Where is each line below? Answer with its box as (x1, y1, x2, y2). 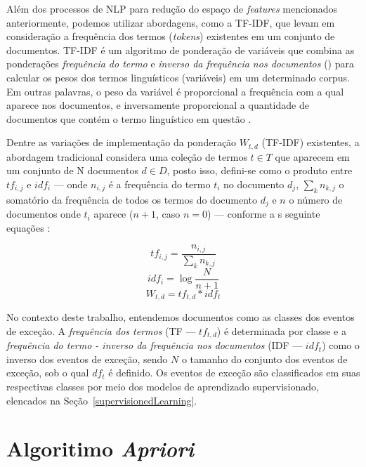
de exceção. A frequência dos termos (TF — (6, 323, 196, 338)
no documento (223, 176, 285, 191)
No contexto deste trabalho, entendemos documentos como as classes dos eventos (6, 310, 355, 324)
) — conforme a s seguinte (207, 206, 320, 221)
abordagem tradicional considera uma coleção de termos (6, 149, 247, 164)
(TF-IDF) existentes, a (261, 135, 360, 150)
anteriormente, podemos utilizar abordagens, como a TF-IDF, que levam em (6, 15, 335, 29)
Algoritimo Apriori (6, 434, 194, 463)
